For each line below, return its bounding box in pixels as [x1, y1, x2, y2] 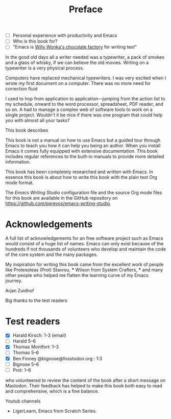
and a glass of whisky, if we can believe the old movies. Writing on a [5, 60, 149, 66]
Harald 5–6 [12, 338, 36, 344]
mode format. [5, 180, 34, 186]
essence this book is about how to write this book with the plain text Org [5, 174, 157, 180]
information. [5, 159, 31, 165]
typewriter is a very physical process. [5, 65, 84, 71]
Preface [68, 4, 103, 15]
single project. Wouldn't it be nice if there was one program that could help [5, 112, 163, 118]
